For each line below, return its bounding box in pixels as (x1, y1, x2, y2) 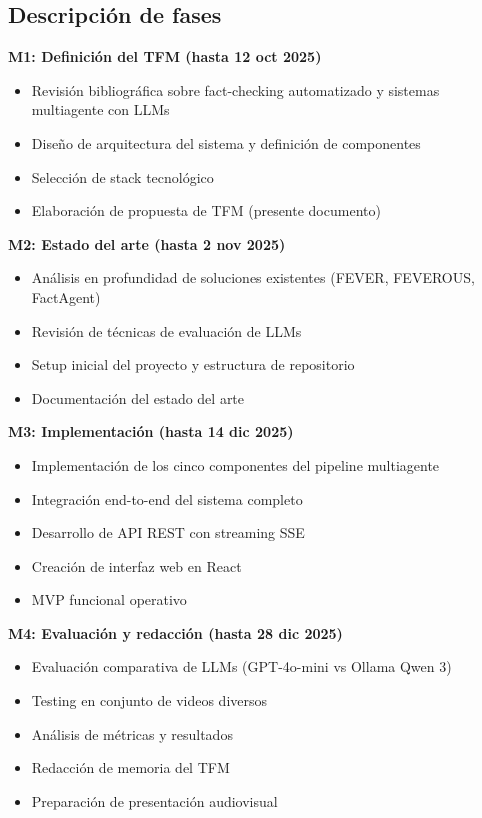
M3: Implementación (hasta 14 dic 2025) (8, 421, 294, 442)
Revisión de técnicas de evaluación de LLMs (31, 320, 302, 341)
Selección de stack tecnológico (31, 166, 214, 187)
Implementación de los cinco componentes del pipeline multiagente (31, 454, 440, 475)
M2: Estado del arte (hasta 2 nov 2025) (8, 233, 286, 254)
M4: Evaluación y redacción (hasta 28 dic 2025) (8, 622, 343, 643)
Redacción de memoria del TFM (31, 757, 230, 778)
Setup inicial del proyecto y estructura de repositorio (31, 354, 355, 375)
